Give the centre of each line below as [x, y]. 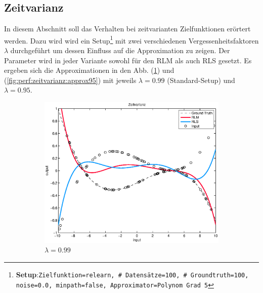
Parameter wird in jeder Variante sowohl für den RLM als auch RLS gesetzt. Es [128, 60]
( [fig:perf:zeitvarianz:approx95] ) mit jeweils [70, 80]
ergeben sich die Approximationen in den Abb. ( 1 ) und [89, 70]
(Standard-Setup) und [201, 80]
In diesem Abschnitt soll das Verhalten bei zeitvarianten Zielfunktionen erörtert [127, 29]
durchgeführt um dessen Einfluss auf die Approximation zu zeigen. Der [120, 50]
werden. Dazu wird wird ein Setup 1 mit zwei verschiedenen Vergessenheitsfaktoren [131, 39]
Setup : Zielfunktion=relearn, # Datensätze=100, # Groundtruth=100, [132, 275]
